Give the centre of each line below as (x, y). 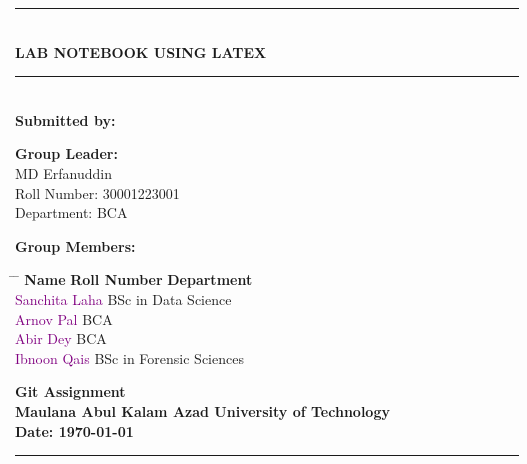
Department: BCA (71, 212)
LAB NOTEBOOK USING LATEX (141, 51)
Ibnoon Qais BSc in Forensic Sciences (129, 357)
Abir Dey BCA (61, 338)
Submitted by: (65, 119)
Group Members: (75, 245)
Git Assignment (70, 391)
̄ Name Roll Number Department (134, 279)
